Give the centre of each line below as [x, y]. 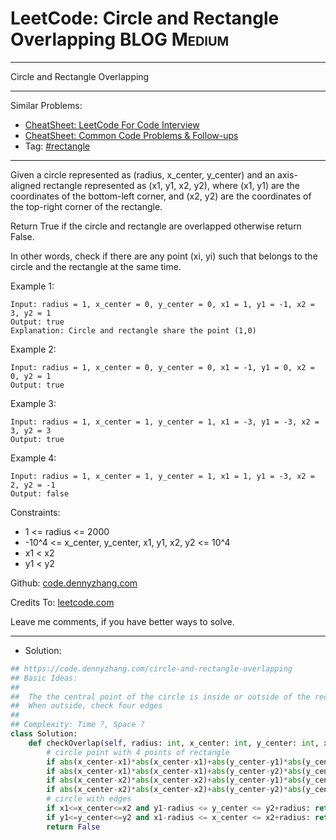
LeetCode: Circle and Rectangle [145, 18]
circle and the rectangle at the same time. [96, 266]
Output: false [40, 493]
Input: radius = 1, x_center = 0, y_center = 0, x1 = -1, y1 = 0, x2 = [162, 367]
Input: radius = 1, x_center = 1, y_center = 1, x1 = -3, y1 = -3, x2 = [165, 422]
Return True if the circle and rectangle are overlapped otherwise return [156, 226]
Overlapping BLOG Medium [120, 39]
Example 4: [33, 458]
